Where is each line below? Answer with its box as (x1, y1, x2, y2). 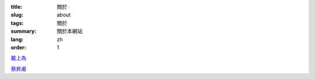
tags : (10, 19, 24, 26)
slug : (10, 12, 23, 19)
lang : (10, 35, 24, 43)
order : (10, 44, 26, 51)
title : (10, 3, 23, 10)
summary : (10, 28, 37, 35)
